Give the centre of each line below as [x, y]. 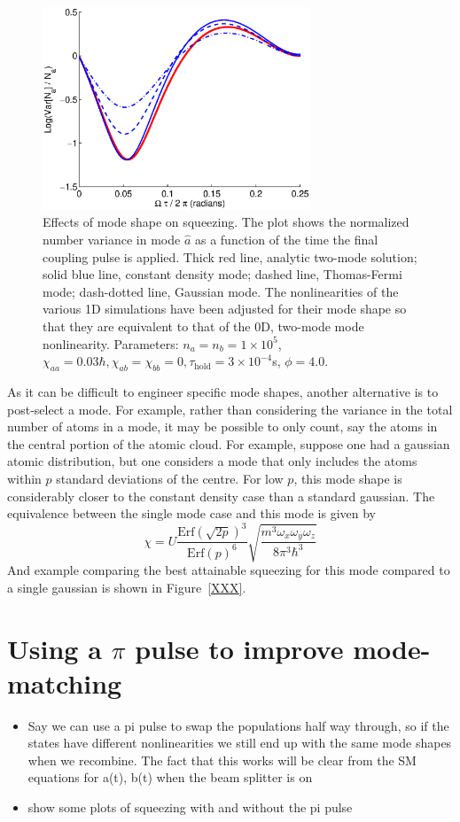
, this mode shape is [348, 478]
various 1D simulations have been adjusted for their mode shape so [225, 309]
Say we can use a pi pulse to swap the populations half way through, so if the [238, 725]
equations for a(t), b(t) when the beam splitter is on [170, 777]
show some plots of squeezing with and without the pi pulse [190, 807]
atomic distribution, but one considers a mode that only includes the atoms [212, 461]
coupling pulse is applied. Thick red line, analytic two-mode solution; [230, 256]
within [24, 478]
